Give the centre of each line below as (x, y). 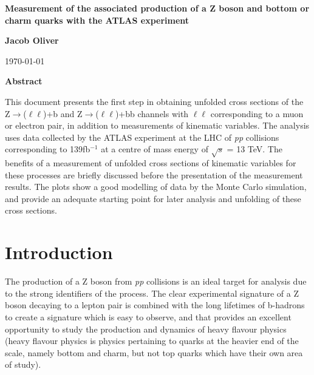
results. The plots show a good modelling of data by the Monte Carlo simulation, (156, 187)
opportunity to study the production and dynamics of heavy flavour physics (146, 329)
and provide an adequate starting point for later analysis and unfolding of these (153, 198)
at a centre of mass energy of (155, 149)
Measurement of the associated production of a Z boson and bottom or (157, 8)
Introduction (59, 252)
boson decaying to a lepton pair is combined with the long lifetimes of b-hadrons (155, 305)
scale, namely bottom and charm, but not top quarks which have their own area (154, 352)
